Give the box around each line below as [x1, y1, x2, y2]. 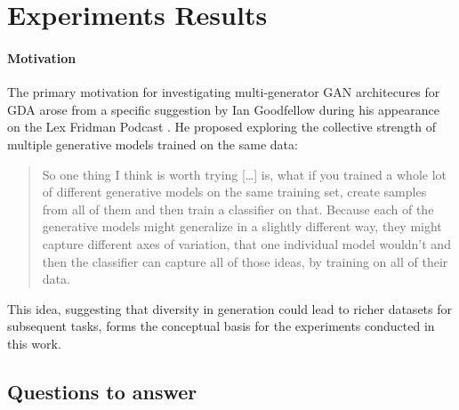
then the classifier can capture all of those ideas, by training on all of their [42, 252, 448, 270]
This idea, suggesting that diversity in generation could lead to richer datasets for [7, 299, 452, 318]
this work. [7, 334, 61, 352]
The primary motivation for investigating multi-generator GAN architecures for [7, 83, 440, 101]
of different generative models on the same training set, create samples [42, 182, 427, 201]
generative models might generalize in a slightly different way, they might [42, 217, 442, 236]
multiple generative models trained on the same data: [7, 134, 298, 153]
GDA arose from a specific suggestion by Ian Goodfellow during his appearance [7, 100, 439, 118]
